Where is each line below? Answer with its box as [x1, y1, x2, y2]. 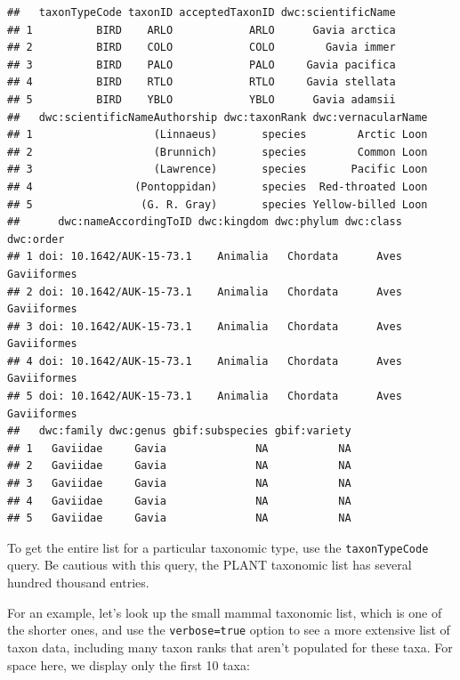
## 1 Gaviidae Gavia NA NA [7, 441, 351, 455]
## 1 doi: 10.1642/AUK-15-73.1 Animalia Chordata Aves [7, 250, 402, 263]
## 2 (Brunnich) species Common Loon [7, 145, 428, 158]
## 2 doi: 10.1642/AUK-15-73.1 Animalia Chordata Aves [7, 285, 402, 298]
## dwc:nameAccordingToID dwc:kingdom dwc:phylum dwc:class [7, 215, 402, 229]
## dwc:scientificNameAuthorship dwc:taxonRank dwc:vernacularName [7, 110, 428, 124]
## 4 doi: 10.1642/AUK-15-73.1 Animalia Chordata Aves [7, 354, 402, 368]
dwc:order [7, 232, 65, 246]
